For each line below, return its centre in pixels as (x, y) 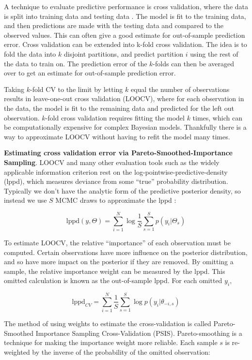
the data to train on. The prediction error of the (76, 63)
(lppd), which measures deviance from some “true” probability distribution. (116, 181)
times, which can (217, 117)
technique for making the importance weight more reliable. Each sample (111, 342)
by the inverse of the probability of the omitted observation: (121, 352)
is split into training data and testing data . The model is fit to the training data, (125, 16)
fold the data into (30, 53)
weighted (17, 352)
